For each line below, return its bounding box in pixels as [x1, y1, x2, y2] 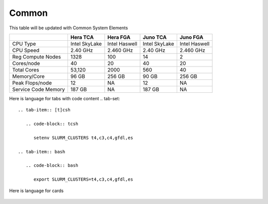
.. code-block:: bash [25, 163, 78, 168]
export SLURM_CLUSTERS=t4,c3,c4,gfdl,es [33, 177, 134, 182]
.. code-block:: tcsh [25, 121, 78, 127]
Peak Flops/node [12, 79, 52, 86]
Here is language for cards [9, 188, 64, 194]
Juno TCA [142, 34, 167, 41]
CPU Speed [12, 47, 40, 54]
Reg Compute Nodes [12, 53, 62, 60]
